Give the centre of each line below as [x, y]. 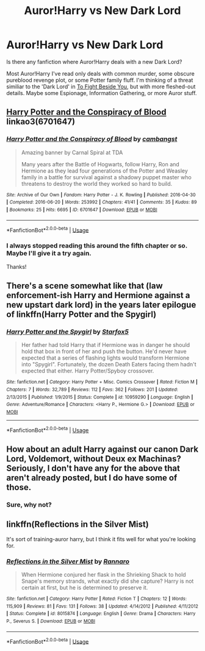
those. [19, 487]
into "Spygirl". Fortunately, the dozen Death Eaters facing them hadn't [109, 365]
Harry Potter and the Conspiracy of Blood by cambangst [92, 139]
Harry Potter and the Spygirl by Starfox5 [68, 332]
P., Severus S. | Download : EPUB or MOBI [51, 621]
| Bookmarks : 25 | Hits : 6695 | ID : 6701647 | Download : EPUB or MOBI [82, 210]
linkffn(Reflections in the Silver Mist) [78, 525]
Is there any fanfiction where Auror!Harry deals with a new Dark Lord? [94, 62]
